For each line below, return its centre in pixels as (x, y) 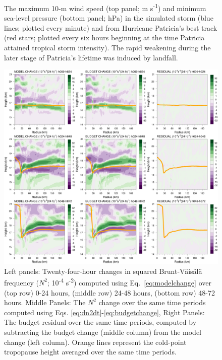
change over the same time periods (152, 302)
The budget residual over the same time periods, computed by (100, 322)
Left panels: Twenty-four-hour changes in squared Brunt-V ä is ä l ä (103, 271)
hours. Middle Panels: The (45, 302)
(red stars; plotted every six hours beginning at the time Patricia (104, 38)
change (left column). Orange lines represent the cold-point (95, 342)
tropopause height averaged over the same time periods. (90, 352)
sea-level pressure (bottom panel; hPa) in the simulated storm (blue (109, 18)
